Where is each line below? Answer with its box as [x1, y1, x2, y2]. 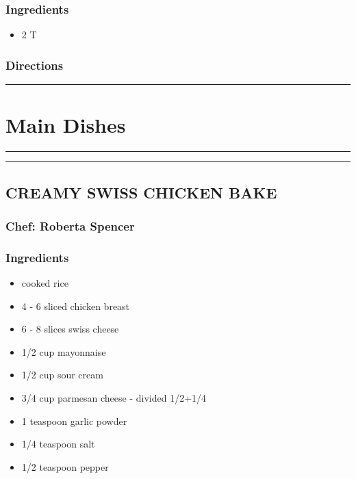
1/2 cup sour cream [21, 367, 103, 382]
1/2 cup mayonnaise [21, 344, 106, 359]
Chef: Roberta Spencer [5, 217, 135, 234]
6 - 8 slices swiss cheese [21, 322, 119, 336]
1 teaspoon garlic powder [21, 413, 127, 428]
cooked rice [21, 276, 68, 289]
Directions [5, 56, 64, 73]
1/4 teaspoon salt [21, 437, 95, 451]
